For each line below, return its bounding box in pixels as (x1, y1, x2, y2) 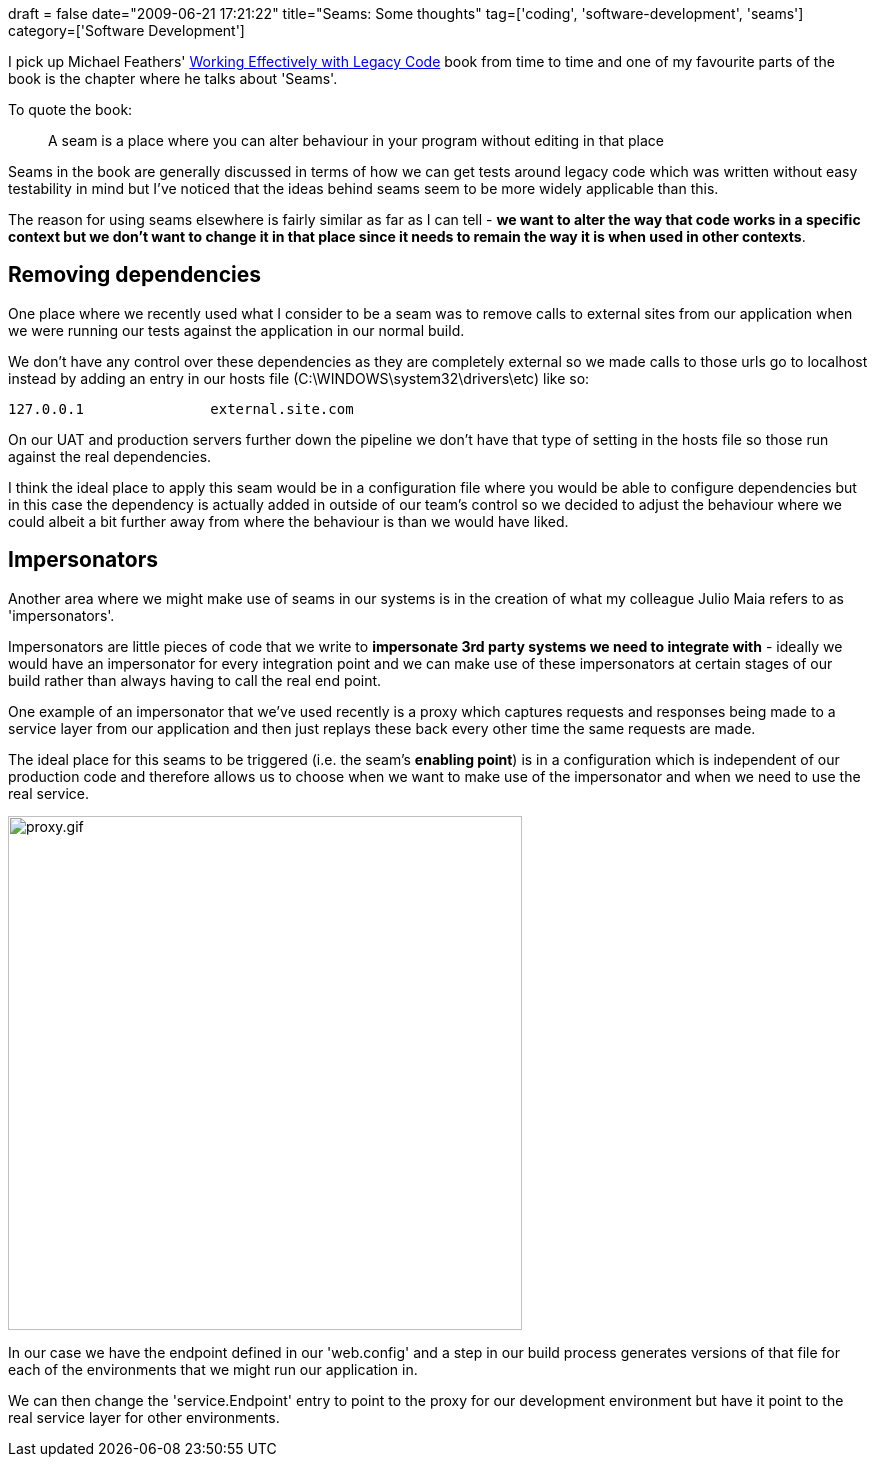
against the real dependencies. (8, 447, 212, 465)
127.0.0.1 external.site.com (8, 400, 354, 417)
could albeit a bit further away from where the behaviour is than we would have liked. (8, 512, 569, 530)
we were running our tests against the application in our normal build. (8, 321, 465, 339)
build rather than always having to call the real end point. (8, 671, 382, 689)
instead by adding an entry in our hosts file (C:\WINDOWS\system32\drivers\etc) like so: (8, 369, 590, 387)
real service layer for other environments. (8, 1408, 280, 1426)
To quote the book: (8, 101, 133, 118)
